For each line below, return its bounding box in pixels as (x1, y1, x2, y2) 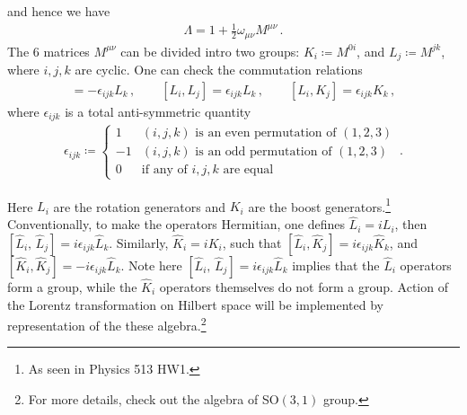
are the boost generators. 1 (248, 194, 391, 216)
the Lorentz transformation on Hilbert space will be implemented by (7, 295, 383, 313)
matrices (43, 41, 90, 60)
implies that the (292, 255, 380, 274)
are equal (223, 163, 274, 177)
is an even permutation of (195, 127, 337, 140)
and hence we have (7, 2, 110, 20)
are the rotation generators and (53, 197, 226, 216)
